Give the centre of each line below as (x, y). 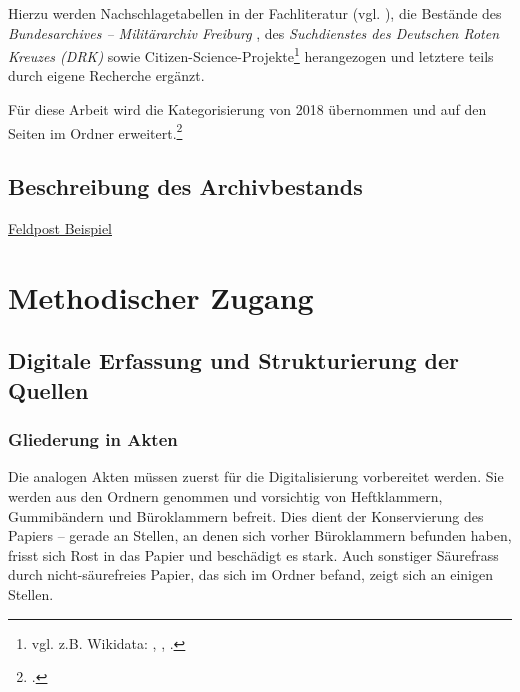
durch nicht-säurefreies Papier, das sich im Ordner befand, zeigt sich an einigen (250, 574)
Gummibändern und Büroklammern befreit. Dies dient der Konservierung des (246, 515)
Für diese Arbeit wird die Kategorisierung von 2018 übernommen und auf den (247, 109)
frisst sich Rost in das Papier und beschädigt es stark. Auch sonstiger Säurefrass (253, 554)
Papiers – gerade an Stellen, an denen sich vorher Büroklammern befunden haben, (260, 535)
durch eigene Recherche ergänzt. (106, 75)
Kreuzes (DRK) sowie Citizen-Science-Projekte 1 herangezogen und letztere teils (251, 54)
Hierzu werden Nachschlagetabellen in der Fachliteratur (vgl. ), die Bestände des (255, 13)
